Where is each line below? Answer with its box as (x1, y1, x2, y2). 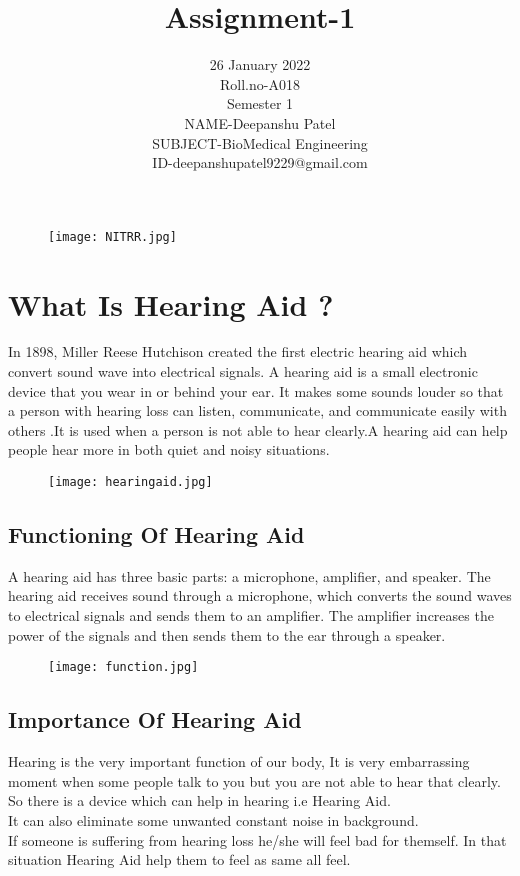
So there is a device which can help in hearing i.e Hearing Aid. (8, 790, 391, 811)
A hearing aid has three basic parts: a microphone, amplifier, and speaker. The (8, 565, 491, 586)
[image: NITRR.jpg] (48, 229, 177, 244)
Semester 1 (226, 93, 294, 114)
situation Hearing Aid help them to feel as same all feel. (8, 849, 351, 870)
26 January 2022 (209, 54, 311, 75)
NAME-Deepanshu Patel (184, 112, 336, 133)
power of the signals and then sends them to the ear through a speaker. (8, 624, 446, 645)
